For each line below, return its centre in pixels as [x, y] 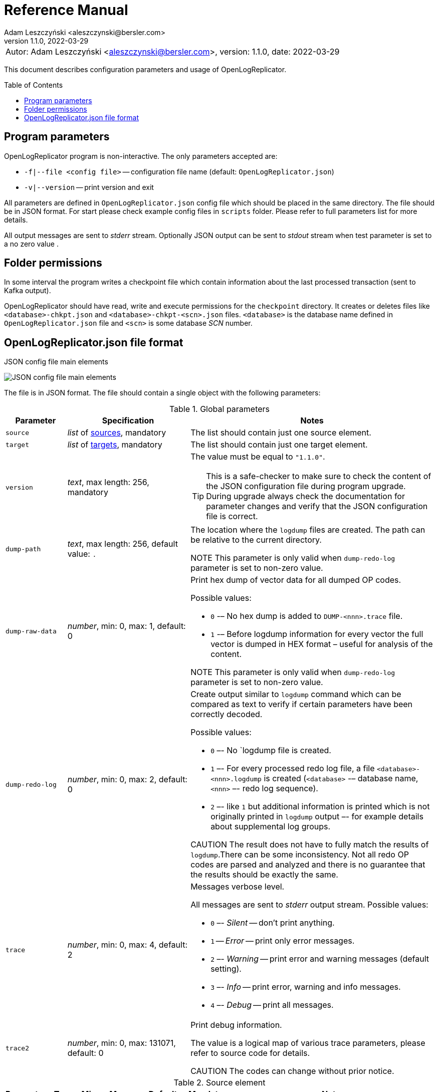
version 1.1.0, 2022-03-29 [46, 41]
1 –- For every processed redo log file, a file [293, 769]
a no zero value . [31, 244]
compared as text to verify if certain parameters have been [302, 704]
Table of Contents [34, 85]
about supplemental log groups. [271, 827]
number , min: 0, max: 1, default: [127, 626]
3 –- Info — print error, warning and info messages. [306, 987]
